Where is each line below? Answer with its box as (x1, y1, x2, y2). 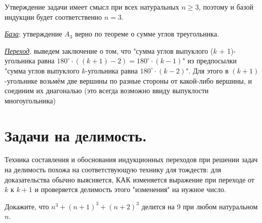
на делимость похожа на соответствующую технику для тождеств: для (5, 164, 221, 175)
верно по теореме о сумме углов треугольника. (74, 28, 219, 39)
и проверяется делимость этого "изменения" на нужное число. (34, 184, 227, 195)
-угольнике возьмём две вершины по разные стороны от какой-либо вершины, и (5, 75, 252, 86)
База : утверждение (5, 28, 62, 39)
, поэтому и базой (199, 2, 253, 12)
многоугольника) (5, 95, 56, 105)
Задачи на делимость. (5, 125, 147, 145)
